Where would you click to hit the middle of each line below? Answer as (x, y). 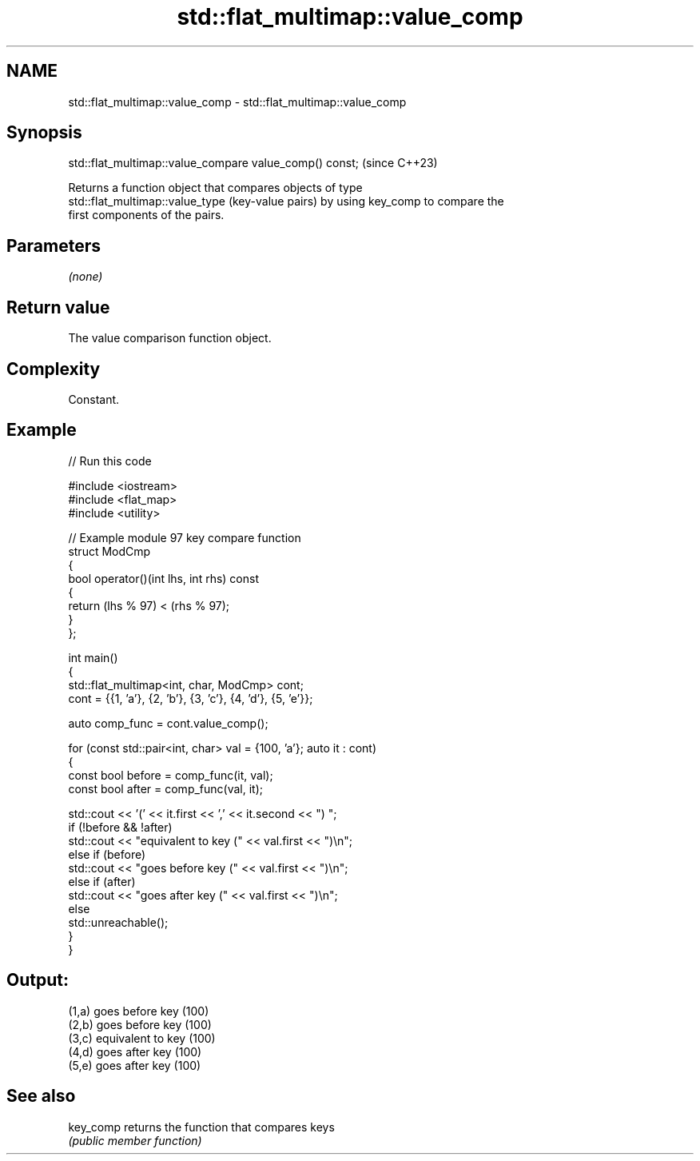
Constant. (94, 399)
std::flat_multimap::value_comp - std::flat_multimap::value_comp (237, 102)
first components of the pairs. (146, 215)
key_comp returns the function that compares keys (201, 1127)
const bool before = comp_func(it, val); (171, 775)
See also (41, 1096)
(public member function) (135, 1140)
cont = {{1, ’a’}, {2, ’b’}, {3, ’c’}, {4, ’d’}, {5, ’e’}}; (191, 698)
